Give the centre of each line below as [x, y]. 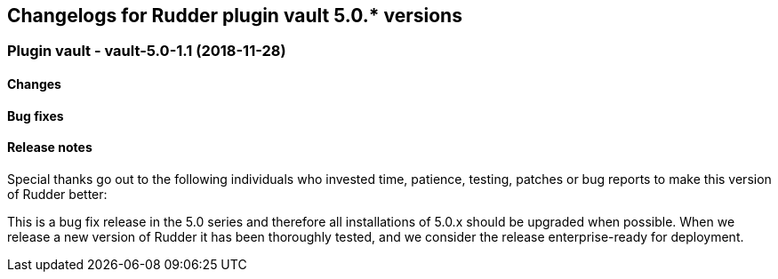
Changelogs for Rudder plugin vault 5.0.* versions [235, 16]
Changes [34, 84]
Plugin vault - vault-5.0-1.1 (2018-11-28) [147, 51]
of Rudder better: [57, 194]
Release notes [50, 147]
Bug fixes [36, 116]
